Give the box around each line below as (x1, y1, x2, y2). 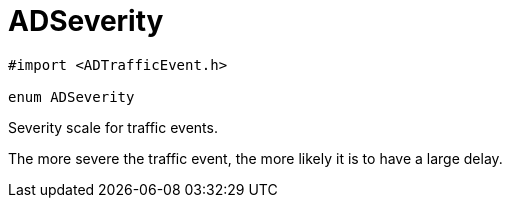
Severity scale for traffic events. (8, 118, 218, 136)
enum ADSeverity (8, 88, 135, 105)
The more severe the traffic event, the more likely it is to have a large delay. (8, 149, 503, 167)
